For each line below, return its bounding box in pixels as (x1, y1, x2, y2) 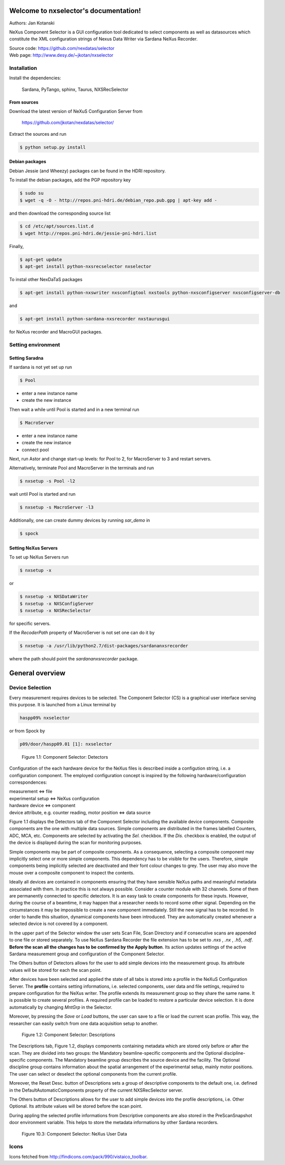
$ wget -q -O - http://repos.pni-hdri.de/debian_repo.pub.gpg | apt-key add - (19, 197, 217, 203)
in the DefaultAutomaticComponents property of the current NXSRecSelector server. (9, 1087, 183, 1093)
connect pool (21, 447, 49, 453)
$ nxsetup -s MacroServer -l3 (19, 505, 94, 510)
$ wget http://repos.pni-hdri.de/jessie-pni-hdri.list (19, 230, 157, 236)
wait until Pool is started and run (9, 491, 76, 497)
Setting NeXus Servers (9, 545, 58, 551)
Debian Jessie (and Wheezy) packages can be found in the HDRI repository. (9, 168, 166, 174)
